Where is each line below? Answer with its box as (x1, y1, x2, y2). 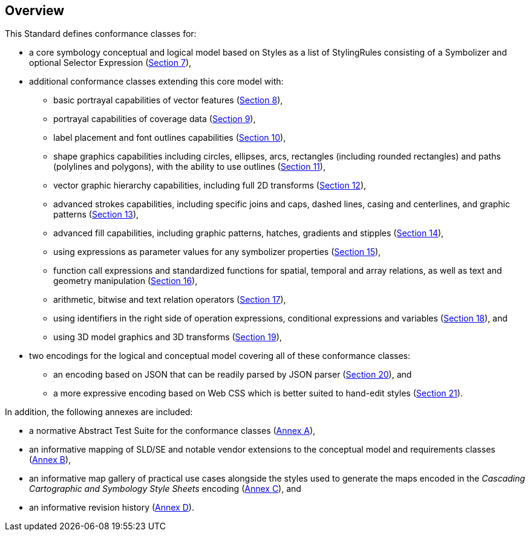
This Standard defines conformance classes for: (5, 28, 197, 39)
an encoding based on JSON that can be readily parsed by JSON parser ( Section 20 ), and (53, 369, 412, 380)
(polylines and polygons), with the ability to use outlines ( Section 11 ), (53, 161, 326, 172)
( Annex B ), (29, 454, 71, 465)
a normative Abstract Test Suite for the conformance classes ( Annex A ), (29, 425, 316, 436)
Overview (5, 3, 65, 18)
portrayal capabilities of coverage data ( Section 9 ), (53, 114, 256, 124)
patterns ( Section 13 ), (53, 209, 139, 220)
